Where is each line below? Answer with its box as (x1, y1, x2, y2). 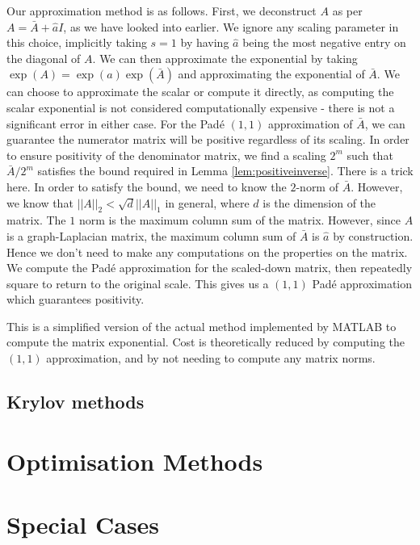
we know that (6, 194, 73, 211)
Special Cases (6, 508, 160, 541)
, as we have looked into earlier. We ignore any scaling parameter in (63, 18, 399, 35)
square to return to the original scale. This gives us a (6, 275, 269, 291)
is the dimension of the (262, 194, 376, 211)
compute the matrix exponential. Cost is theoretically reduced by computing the (6, 333, 405, 350)
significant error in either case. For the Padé (6, 115, 225, 132)
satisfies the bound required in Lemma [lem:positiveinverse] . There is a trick (37, 162, 414, 179)
